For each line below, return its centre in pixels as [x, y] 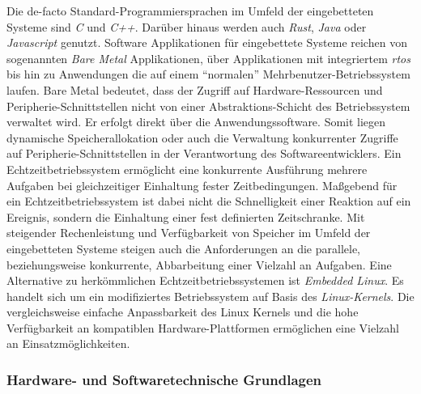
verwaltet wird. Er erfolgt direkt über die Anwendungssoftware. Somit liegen [196, 122]
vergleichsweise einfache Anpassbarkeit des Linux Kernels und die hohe [183, 312]
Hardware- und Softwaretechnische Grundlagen [164, 379]
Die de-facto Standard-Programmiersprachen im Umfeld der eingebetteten [190, 11]
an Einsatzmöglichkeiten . [68, 343]
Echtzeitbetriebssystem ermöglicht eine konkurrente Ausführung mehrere [187, 169]
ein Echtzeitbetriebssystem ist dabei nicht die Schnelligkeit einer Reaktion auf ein [209, 201]
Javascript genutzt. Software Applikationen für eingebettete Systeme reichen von [207, 42]
